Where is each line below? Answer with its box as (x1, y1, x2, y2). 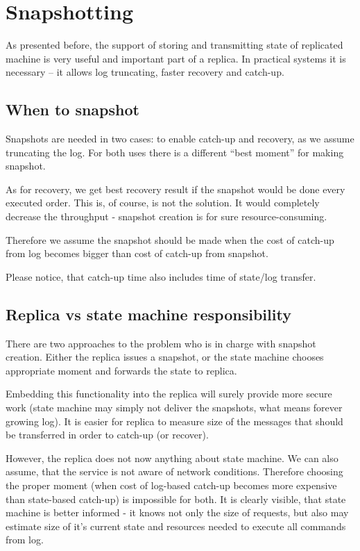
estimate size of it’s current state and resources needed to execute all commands (6, 518, 346, 533)
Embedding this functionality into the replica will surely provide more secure (6, 386, 332, 401)
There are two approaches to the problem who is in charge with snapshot (6, 336, 316, 350)
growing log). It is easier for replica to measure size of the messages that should (6, 413, 343, 428)
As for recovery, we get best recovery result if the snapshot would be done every (6, 181, 345, 196)
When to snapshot (6, 99, 139, 120)
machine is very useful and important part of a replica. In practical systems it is (6, 51, 346, 65)
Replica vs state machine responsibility (6, 303, 291, 324)
